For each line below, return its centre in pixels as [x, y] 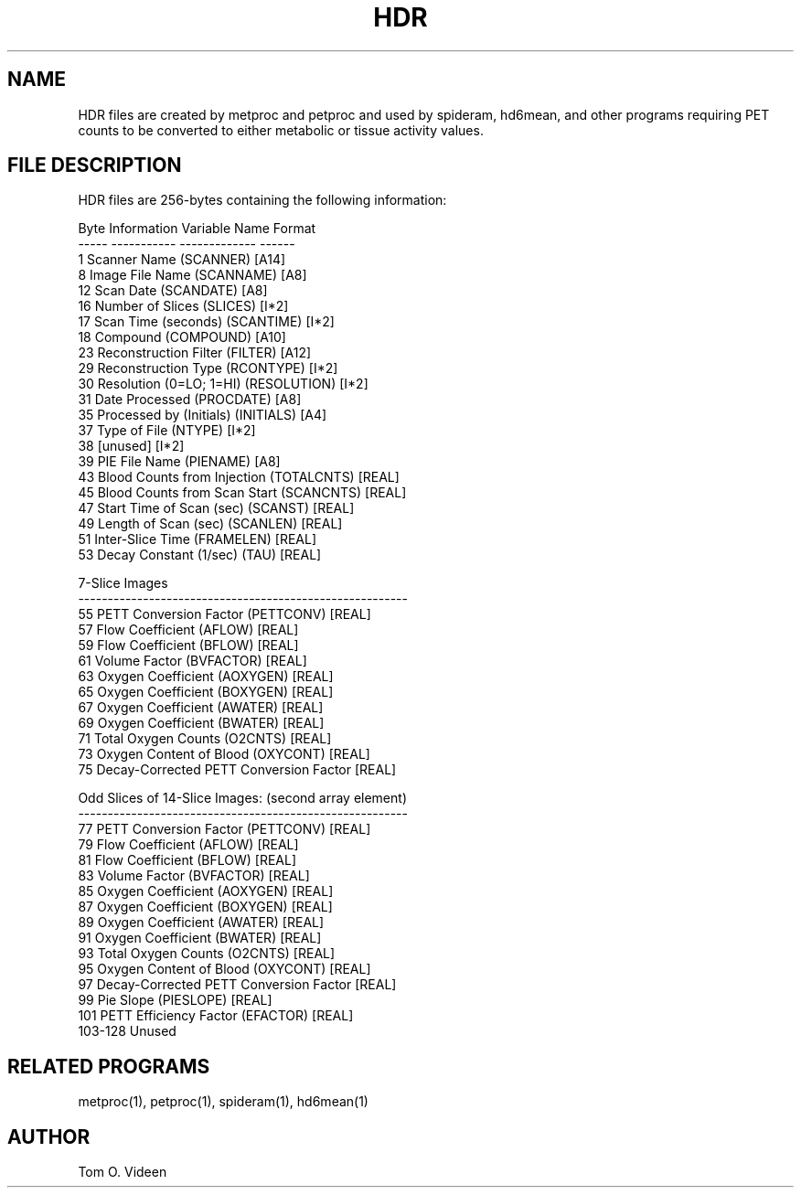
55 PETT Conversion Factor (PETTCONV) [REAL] [224, 614]
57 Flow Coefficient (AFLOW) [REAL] [188, 630]
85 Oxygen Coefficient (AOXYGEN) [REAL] [206, 891]
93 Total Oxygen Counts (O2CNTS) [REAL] [207, 954]
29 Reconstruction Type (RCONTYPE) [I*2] [208, 368]
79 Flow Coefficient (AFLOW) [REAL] [188, 845]
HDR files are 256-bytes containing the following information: [262, 200]
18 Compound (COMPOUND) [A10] [182, 337]
